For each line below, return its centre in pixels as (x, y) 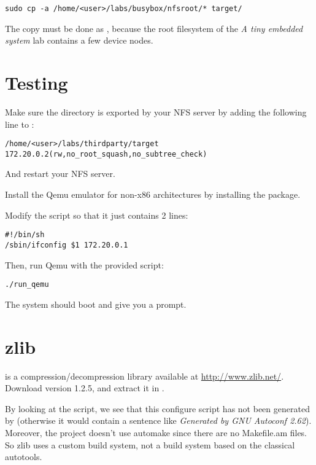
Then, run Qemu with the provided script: (84, 264)
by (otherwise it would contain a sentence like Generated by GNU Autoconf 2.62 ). (158, 420)
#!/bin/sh (25, 235)
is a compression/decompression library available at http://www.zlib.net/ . (145, 376)
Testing (37, 83)
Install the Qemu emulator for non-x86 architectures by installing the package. (153, 194)
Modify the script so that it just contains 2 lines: (97, 215)
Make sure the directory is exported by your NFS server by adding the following (156, 111)
